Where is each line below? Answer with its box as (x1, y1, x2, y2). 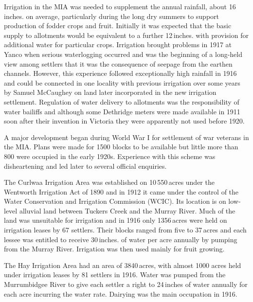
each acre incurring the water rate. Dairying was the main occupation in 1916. (4, 288, 237, 299)
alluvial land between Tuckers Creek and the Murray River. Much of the (19, 205, 235, 215)
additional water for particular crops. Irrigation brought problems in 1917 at (4, 39, 232, 50)
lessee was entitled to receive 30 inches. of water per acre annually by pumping (4, 234, 237, 244)
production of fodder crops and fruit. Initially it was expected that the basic (4, 20, 232, 31)
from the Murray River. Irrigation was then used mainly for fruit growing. (4, 244, 225, 254)
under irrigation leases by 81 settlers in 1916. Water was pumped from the (4, 269, 226, 280)
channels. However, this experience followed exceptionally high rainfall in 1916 (4, 68, 237, 78)
